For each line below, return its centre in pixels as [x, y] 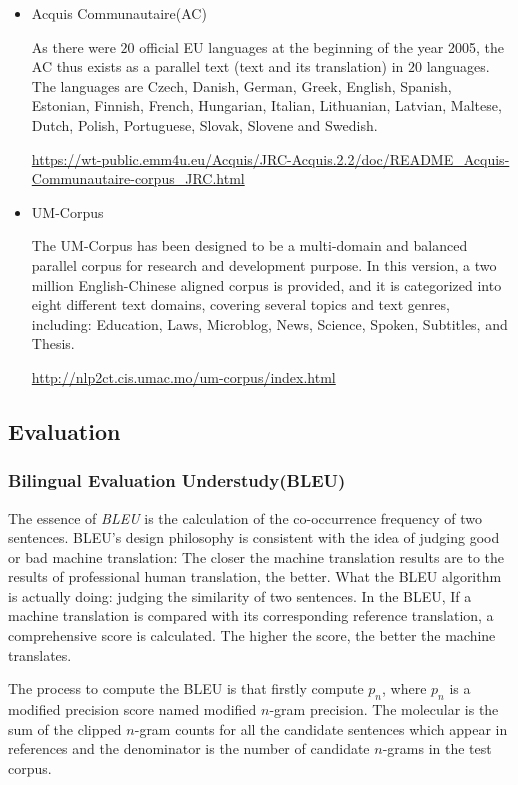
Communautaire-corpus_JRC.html [138, 178]
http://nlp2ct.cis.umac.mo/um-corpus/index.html [183, 376]
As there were [73, 46]
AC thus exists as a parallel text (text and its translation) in [217, 66]
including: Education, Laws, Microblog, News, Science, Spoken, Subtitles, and [269, 323]
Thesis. [53, 343]
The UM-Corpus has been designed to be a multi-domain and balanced [249, 245]
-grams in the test [437, 748]
